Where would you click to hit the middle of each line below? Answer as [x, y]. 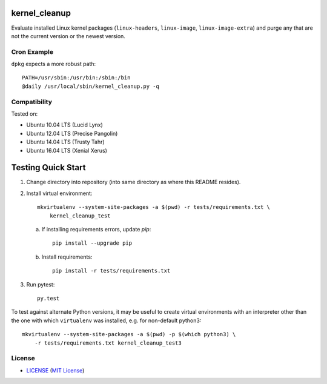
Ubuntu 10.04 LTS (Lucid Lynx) [64, 125]
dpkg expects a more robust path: [54, 64]
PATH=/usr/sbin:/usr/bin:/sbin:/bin [76, 78]
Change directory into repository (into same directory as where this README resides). [134, 182]
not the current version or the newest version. [68, 36]
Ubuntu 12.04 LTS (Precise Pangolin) [72, 133]
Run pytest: [41, 284]
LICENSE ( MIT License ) [55, 370]
